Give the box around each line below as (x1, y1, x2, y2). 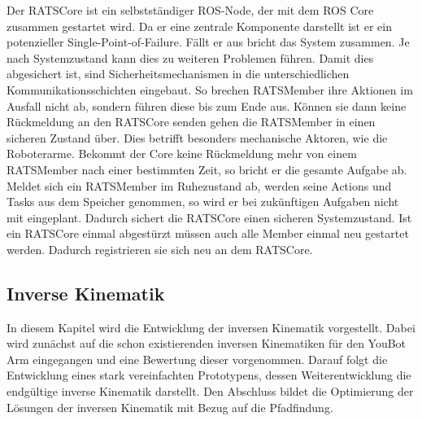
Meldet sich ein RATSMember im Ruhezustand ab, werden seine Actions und (7, 177, 392, 194)
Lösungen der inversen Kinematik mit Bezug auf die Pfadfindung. (7, 398, 333, 415)
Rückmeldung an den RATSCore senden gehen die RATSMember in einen (7, 113, 376, 130)
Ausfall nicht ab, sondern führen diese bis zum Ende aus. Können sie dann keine (7, 97, 407, 114)
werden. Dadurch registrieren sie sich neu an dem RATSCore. (7, 240, 313, 257)
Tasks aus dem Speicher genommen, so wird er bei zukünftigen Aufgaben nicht (7, 193, 399, 210)
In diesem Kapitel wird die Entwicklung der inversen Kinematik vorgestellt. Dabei (7, 318, 415, 335)
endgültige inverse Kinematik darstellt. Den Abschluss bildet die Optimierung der (7, 383, 414, 400)
